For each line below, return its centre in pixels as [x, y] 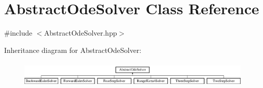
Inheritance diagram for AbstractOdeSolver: [73, 50]
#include [18, 33]
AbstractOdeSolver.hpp [81, 33]
